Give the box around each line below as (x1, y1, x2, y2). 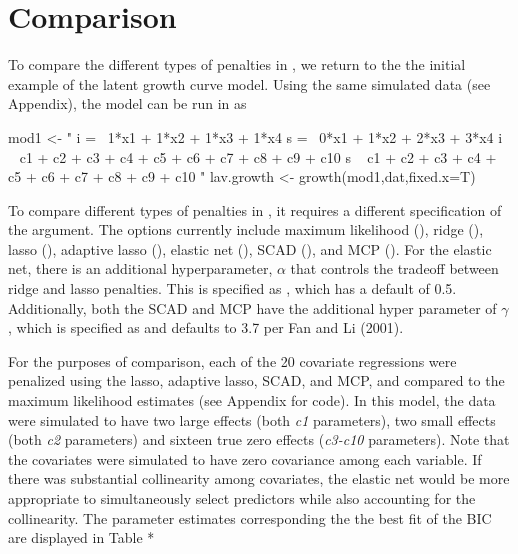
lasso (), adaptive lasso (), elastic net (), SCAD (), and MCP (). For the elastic (8, 238, 492, 259)
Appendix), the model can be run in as (8, 93, 247, 114)
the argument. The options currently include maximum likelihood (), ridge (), (8, 219, 484, 240)
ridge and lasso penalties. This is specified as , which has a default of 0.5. (8, 278, 457, 299)
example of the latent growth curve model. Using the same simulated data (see (8, 73, 491, 94)
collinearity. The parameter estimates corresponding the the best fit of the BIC (8, 507, 492, 528)
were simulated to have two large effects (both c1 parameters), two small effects (8, 409, 496, 430)
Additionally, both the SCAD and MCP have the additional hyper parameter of (8, 297, 497, 318)
